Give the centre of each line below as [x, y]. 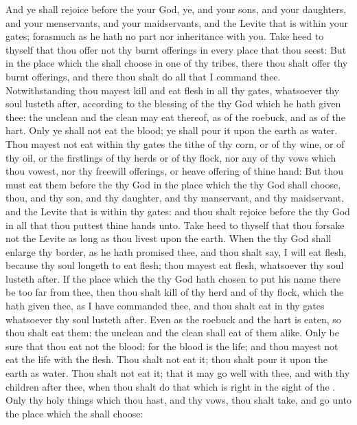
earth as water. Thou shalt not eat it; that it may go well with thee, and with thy [178, 373]
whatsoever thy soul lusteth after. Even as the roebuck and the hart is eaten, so [173, 319]
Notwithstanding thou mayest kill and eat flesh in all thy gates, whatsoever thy [173, 90]
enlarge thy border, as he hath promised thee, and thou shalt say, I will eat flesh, [176, 251]
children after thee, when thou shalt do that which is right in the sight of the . [171, 386]
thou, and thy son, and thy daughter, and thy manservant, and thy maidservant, [175, 198]
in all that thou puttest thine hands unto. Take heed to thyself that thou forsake [175, 225]
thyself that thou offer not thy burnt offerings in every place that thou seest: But [176, 49]
